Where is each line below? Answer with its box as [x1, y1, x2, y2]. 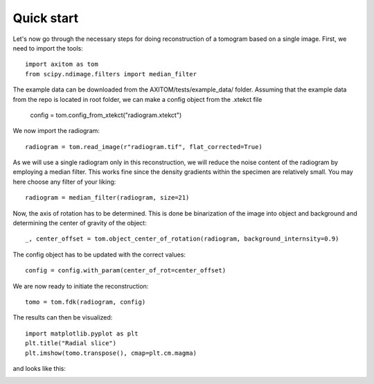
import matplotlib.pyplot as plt [25, 329, 139, 338]
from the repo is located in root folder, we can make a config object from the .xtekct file [12, 95, 262, 103]
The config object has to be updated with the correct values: [12, 250, 186, 259]
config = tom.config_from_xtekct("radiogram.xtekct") [30, 111, 182, 119]
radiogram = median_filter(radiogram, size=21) [25, 194, 190, 202]
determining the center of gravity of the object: [12, 219, 147, 227]
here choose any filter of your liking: [12, 177, 116, 186]
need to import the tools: [12, 44, 83, 52]
